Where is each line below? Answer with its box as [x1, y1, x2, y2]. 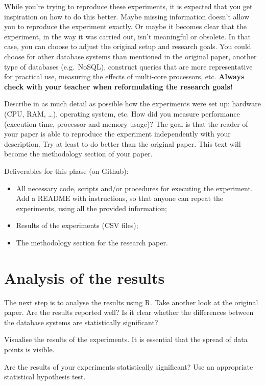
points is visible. [4, 344, 55, 354]
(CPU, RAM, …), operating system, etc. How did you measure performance [4, 108, 240, 119]
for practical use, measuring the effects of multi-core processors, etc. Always [4, 71, 245, 82]
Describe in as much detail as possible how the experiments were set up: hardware [4, 98, 261, 109]
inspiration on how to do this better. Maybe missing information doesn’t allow [4, 11, 250, 21]
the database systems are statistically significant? [4, 316, 158, 327]
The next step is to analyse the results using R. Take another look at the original [4, 297, 258, 307]
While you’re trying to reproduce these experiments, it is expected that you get [4, 1, 253, 11]
